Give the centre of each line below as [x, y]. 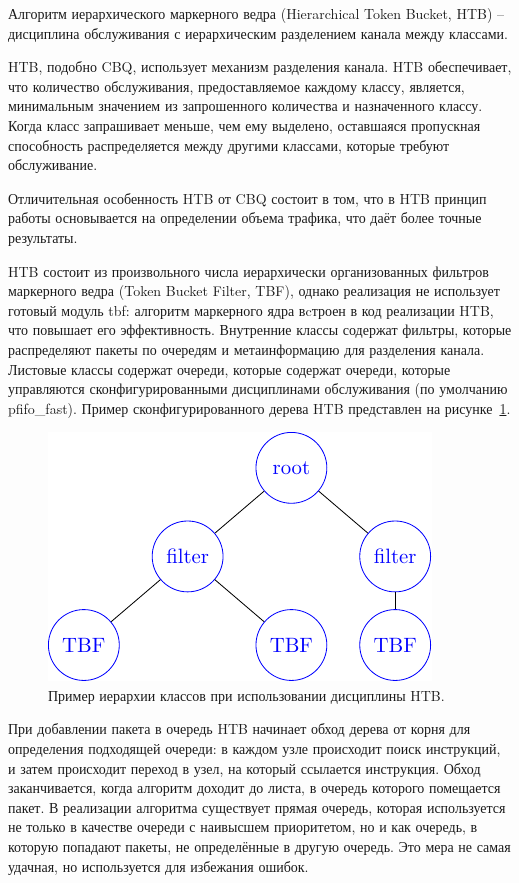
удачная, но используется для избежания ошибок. [158, 865]
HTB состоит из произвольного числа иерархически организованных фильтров [248, 270]
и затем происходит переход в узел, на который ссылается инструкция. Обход [244, 767]
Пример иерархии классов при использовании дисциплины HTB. [246, 694]
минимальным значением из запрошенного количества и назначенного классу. [245, 105]
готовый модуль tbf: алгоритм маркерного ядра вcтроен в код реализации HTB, [251, 309]
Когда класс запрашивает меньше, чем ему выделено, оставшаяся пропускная [244, 124]
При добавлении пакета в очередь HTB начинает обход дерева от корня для [239, 728]
